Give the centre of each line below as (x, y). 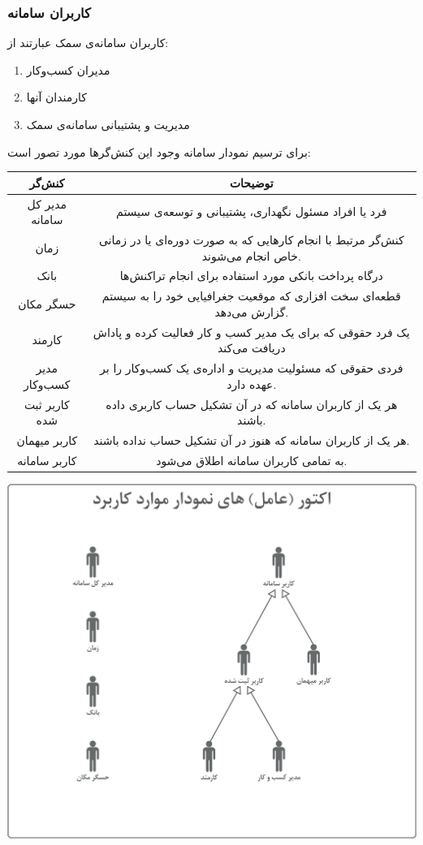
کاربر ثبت (47, 404)
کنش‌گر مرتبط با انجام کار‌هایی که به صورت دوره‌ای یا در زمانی (251, 239)
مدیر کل (47, 203)
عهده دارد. (252, 384)
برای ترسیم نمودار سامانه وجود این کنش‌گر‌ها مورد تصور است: (159, 151)
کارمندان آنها (56, 97)
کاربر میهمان (47, 440)
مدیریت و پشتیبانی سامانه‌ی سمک (108, 124)
